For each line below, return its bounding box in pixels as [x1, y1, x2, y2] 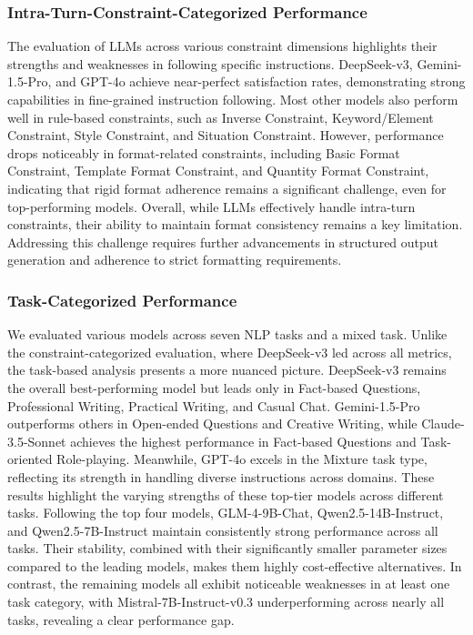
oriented [7, 449, 53, 469]
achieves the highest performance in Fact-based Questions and [70, 431, 417, 450]
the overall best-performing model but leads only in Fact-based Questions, [7, 378, 421, 397]
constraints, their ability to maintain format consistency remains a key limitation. [7, 215, 463, 234]
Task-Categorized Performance [7, 288, 237, 311]
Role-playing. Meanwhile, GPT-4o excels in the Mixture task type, [56, 449, 428, 469]
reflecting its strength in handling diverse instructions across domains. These [7, 467, 435, 486]
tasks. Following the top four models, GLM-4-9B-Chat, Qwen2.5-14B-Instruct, [7, 503, 444, 522]
